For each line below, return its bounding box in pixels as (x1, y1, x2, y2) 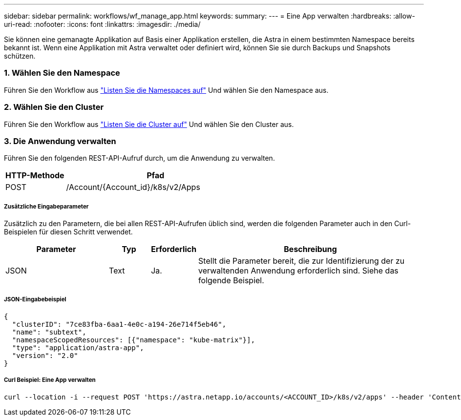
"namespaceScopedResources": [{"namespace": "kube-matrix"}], (12, 336, 255, 344)
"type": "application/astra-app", (12, 343, 144, 352)
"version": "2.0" (12, 351, 78, 359)
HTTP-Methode (5, 170, 64, 181)
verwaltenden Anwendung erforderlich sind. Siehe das (198, 266, 398, 276)
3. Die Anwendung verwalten (4, 136, 116, 146)
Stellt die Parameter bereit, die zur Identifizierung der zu (198, 256, 405, 266)
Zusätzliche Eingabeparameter (4, 203, 89, 210)
